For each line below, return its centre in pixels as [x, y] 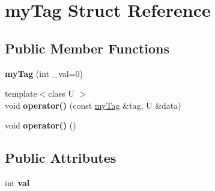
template [21, 93]
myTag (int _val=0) [44, 73]
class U [61, 93]
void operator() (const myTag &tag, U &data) [93, 105]
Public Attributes [61, 158]
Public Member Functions [87, 48]
